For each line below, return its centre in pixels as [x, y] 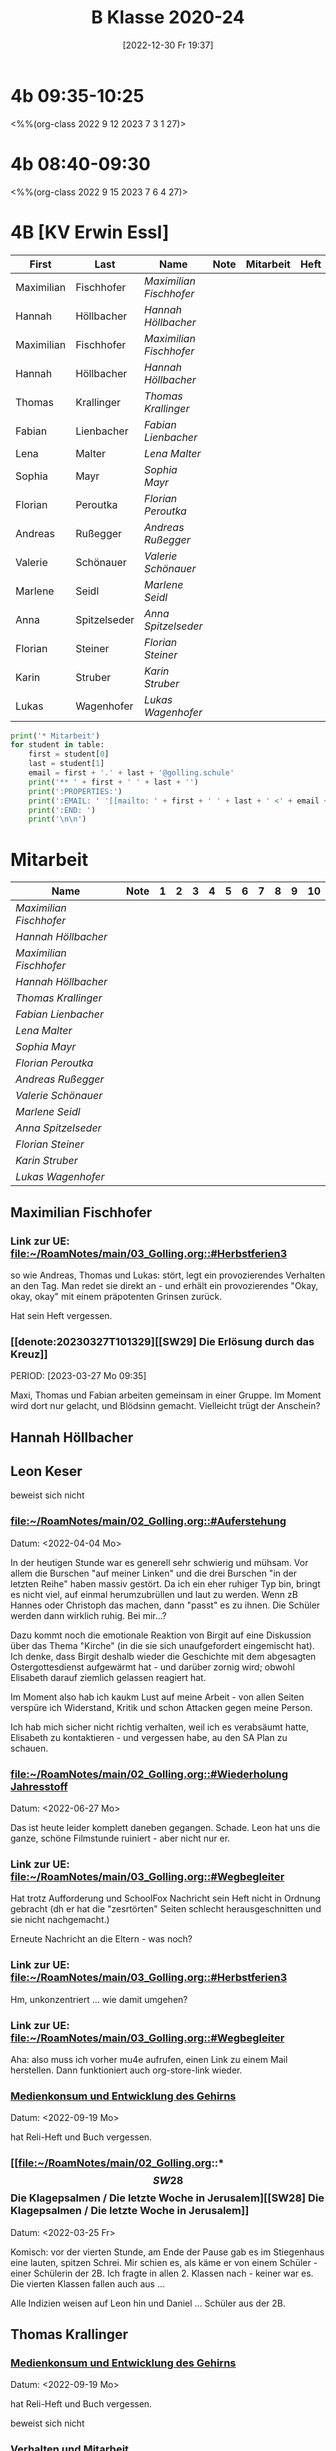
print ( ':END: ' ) [62, 810]
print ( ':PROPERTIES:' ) [75, 791]
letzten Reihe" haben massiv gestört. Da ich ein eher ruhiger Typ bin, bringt [165, 1583]
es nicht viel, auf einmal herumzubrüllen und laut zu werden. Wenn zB [154, 1594]
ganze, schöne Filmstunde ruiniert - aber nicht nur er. [120, 1838]
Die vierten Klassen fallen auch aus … [88, 2283]
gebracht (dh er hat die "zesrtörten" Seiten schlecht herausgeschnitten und [166, 1909]
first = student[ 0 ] [69, 754]
